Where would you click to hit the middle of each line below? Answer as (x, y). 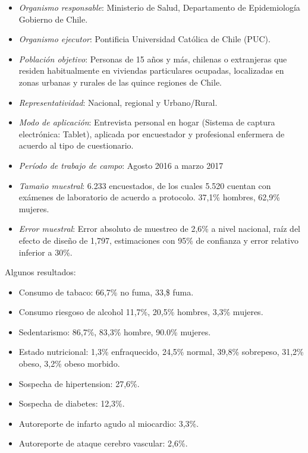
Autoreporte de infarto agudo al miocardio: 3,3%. (109, 423)
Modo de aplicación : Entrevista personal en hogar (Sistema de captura (147, 122)
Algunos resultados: (40, 272)
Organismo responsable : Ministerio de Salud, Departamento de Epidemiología (159, 7)
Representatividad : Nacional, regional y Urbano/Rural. (118, 102)
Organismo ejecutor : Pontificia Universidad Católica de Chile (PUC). (144, 39)
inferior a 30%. (45, 252)
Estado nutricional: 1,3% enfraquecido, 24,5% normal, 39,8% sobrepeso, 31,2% (161, 352)
